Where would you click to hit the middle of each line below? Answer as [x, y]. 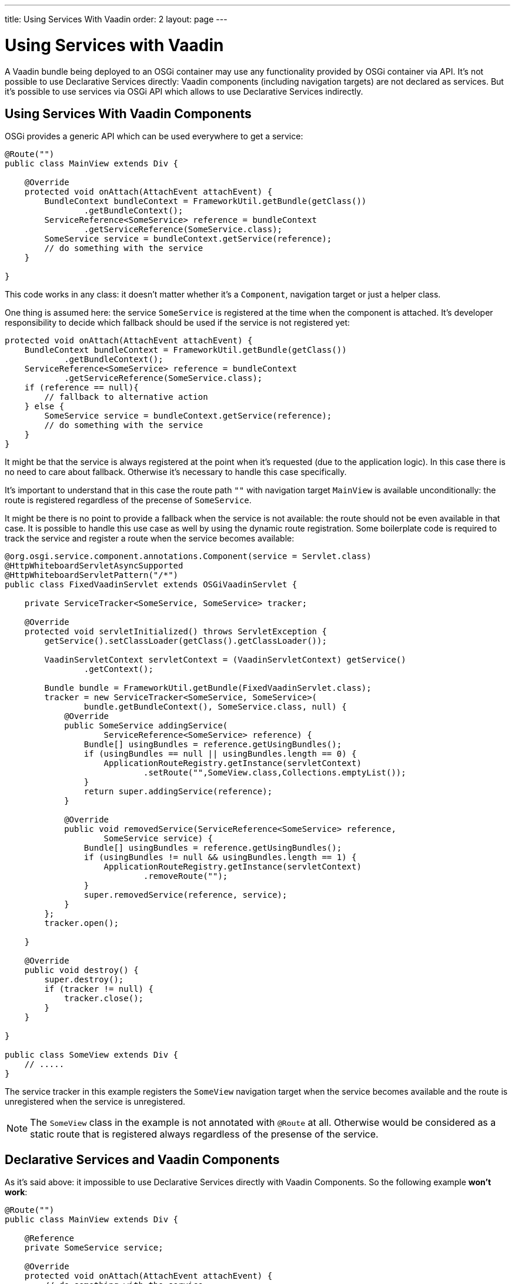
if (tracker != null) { [99, 989]
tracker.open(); [81, 923]
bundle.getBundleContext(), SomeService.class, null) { [215, 707]
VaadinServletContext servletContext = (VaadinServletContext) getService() [225, 660]
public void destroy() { [81, 970]
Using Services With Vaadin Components [128, 113]
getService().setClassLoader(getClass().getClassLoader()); [185, 641]
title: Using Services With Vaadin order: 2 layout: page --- [116, 19]
